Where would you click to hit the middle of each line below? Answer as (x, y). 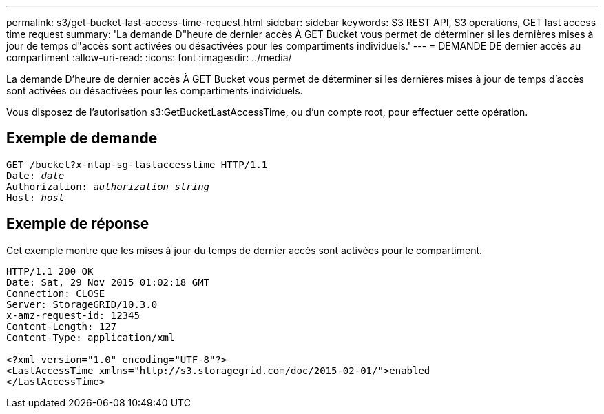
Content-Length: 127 (62, 326)
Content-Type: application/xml (91, 337)
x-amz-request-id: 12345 (73, 315)
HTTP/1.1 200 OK (50, 271)
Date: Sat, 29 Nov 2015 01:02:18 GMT (108, 282)
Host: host (35, 197)
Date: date (35, 175)
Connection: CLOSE (56, 293)
